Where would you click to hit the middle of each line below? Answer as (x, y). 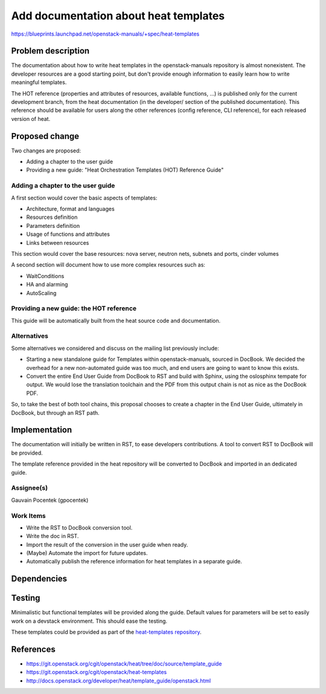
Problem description (50, 51)
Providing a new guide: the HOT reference (74, 308)
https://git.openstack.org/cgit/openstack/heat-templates (97, 672)
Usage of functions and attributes (68, 234)
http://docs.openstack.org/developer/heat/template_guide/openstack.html (119, 681)
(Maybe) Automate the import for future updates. (87, 553)
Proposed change (45, 136)
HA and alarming (47, 285)
